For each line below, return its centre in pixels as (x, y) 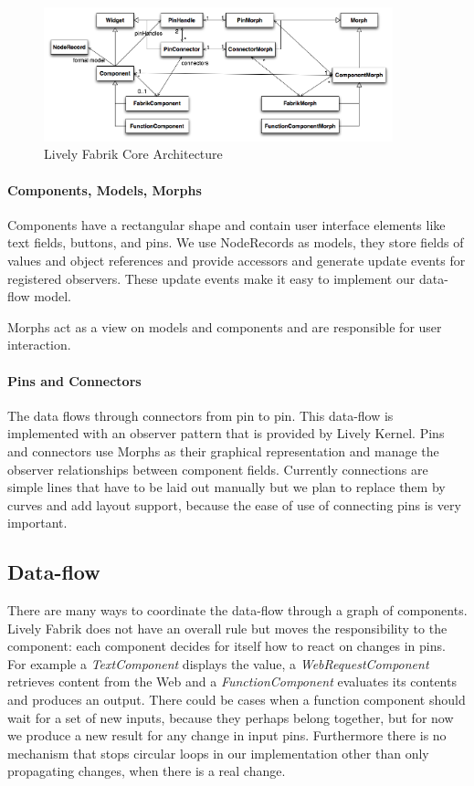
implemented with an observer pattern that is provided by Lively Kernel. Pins (226, 433)
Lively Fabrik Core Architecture (133, 154)
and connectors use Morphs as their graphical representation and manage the (223, 451)
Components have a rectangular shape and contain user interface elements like (226, 224)
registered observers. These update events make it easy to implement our (211, 278)
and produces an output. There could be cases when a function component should (237, 700)
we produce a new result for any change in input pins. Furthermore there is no (227, 735)
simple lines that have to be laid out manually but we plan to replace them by (226, 487)
